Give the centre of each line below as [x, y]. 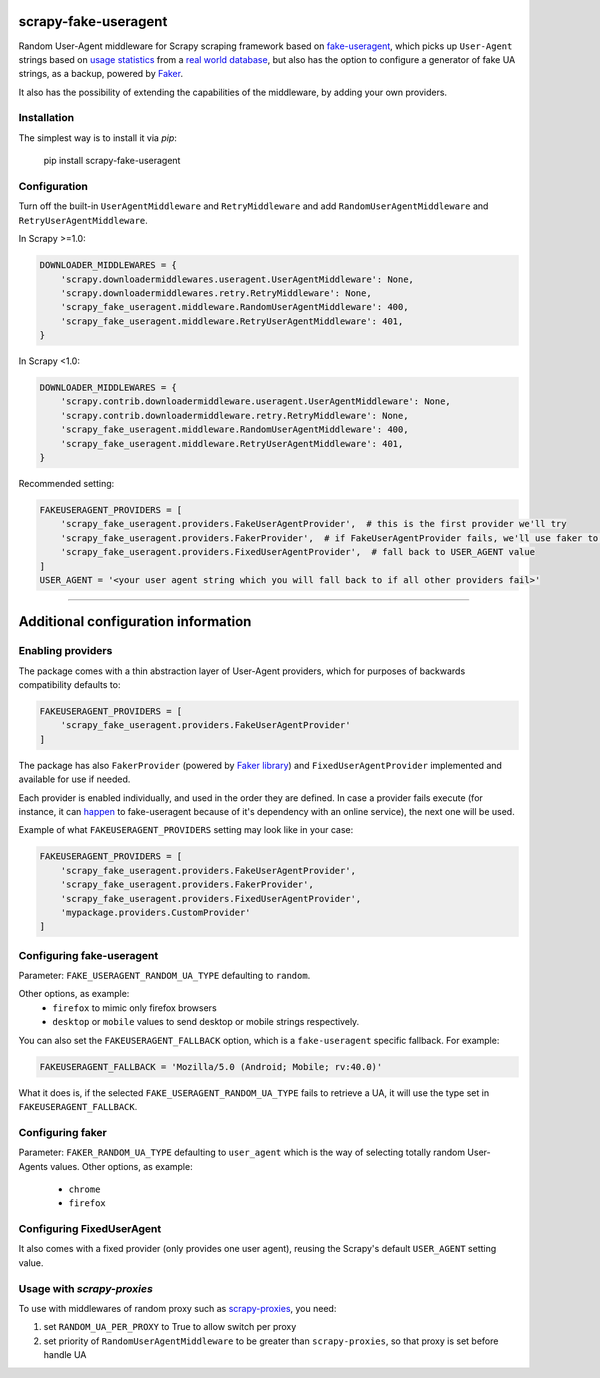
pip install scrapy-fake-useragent [112, 161]
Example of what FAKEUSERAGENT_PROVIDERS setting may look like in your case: [186, 830]
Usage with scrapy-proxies [86, 1288]
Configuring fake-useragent [88, 955]
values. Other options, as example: [122, 1166]
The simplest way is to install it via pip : [97, 137]
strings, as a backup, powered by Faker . [101, 74]
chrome [84, 1189]
